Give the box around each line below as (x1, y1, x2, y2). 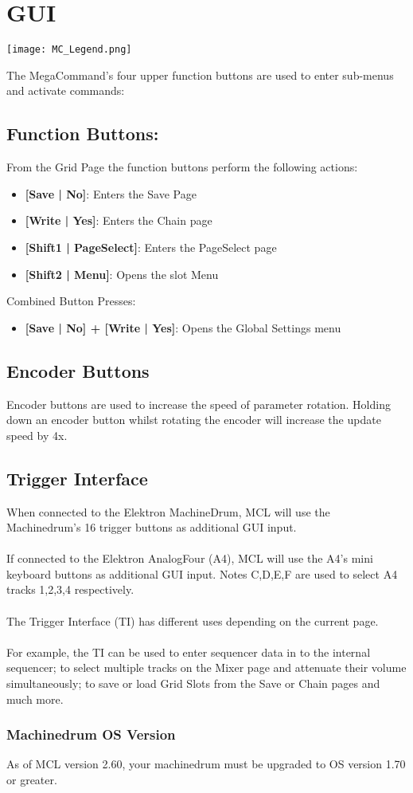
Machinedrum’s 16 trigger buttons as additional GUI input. (6, 519, 297, 536)
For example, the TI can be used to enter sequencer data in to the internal (6, 643, 371, 660)
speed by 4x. (6, 426, 68, 443)
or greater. (6, 771, 57, 788)
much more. (6, 690, 64, 707)
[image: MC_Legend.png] (6, 44, 132, 56)
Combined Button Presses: (6, 292, 136, 309)
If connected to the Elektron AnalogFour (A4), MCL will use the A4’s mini (6, 550, 373, 567)
